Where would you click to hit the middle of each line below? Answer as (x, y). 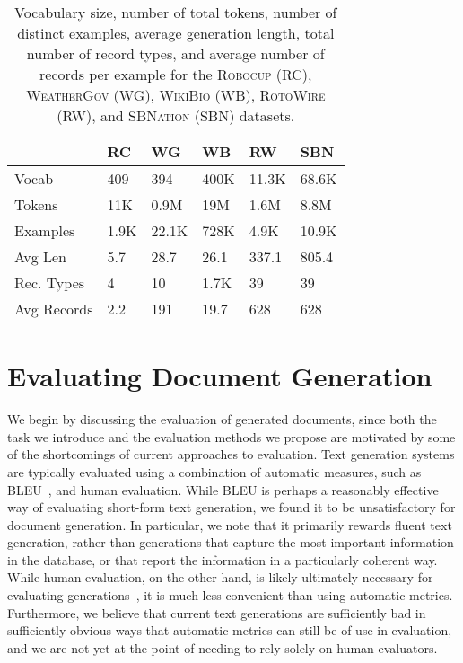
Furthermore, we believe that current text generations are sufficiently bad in (217, 612)
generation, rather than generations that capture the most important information (231, 542)
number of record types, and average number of (175, 53)
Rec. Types (50, 283)
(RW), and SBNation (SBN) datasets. (176, 115)
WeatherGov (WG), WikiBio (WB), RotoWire (176, 95)
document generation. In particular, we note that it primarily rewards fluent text (230, 524)
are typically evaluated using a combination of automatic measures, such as (214, 471)
